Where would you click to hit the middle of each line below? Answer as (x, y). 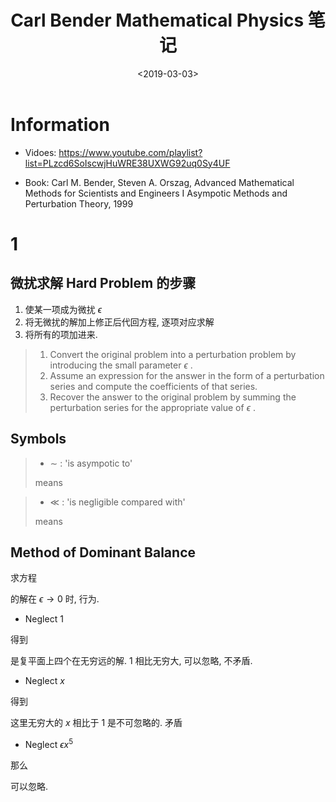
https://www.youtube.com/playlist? (130, 152)
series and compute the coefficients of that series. (153, 386)
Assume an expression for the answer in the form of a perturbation (187, 375)
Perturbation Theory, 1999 (79, 203)
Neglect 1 (44, 619)
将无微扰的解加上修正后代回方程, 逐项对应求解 (119, 322)
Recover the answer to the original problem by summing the (173, 397)
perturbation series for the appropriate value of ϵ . (152, 407)
